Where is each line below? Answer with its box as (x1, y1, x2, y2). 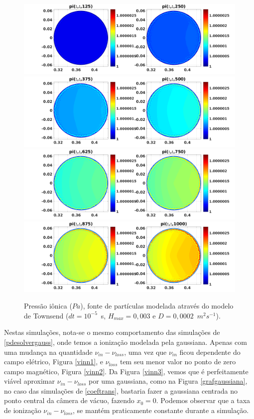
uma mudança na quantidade (4, 346, 93, 357)
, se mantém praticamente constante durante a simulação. (73, 405, 249, 416)
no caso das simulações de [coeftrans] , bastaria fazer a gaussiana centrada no (4, 385, 238, 396)
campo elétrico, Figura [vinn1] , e (4, 356, 104, 367)
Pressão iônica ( (24, 301, 72, 311)
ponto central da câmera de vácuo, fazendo (4, 395, 134, 406)
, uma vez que (124, 346, 167, 357)
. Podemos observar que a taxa (156, 395, 251, 406)
